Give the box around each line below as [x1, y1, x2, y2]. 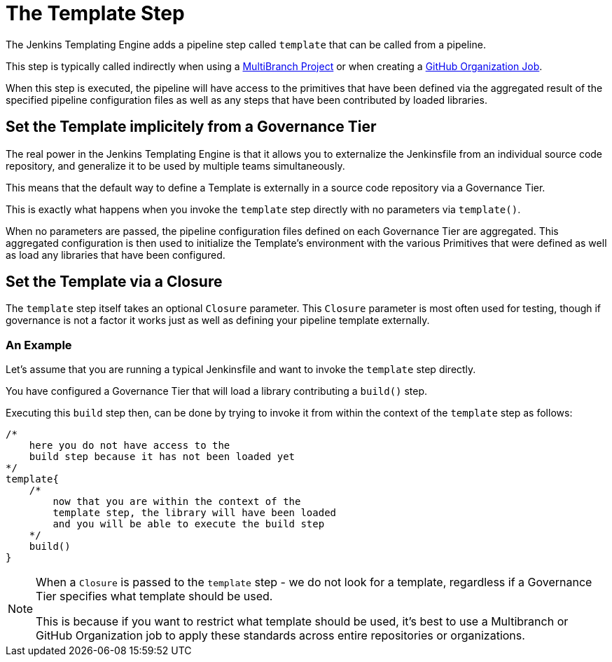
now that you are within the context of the [53, 496, 301, 508]
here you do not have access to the [29, 440, 230, 452]
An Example [6, 337, 72, 352]
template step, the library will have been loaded [53, 507, 337, 519]
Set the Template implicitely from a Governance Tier [6, 118, 377, 136]
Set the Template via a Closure [6, 273, 223, 291]
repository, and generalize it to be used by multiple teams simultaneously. [6, 159, 345, 172]
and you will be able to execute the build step [53, 518, 325, 530]
